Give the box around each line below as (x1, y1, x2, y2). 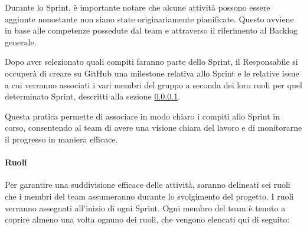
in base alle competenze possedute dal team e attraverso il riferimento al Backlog (5, 24, 298, 36)
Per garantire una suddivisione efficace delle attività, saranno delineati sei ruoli (5, 178, 290, 191)
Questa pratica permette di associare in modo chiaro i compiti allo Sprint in (5, 109, 280, 122)
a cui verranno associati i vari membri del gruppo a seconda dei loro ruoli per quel (5, 78, 302, 91)
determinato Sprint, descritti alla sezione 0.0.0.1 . (5, 90, 181, 102)
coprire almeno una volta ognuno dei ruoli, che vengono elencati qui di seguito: (5, 213, 290, 225)
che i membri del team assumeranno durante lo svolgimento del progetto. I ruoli (5, 190, 294, 202)
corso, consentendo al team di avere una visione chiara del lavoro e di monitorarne (5, 121, 302, 134)
